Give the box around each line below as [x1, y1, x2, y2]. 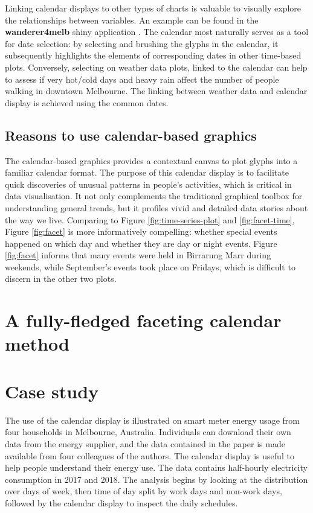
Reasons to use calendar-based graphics [5, 126, 257, 144]
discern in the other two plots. [5, 272, 117, 285]
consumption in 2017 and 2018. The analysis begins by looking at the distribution [5, 473, 308, 485]
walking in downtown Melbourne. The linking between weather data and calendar [5, 84, 308, 97]
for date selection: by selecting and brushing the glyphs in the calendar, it [5, 37, 279, 49]
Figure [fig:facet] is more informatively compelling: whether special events [5, 225, 277, 238]
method [5, 331, 69, 356]
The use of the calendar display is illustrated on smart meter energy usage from [5, 413, 300, 426]
